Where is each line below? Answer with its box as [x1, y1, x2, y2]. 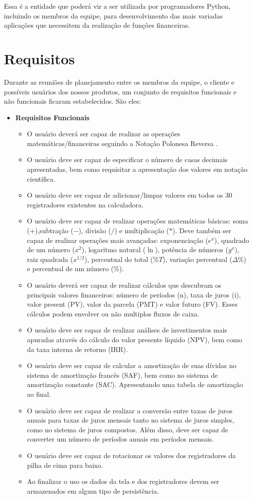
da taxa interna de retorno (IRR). [27, 344, 128, 354]
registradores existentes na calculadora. [27, 199, 144, 209]
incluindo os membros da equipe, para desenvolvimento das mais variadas [4, 10, 223, 20]
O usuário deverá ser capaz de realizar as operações [27, 129, 181, 139]
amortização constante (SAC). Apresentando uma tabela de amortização [27, 379, 243, 389]
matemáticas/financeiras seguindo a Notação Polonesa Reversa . [27, 138, 218, 148]
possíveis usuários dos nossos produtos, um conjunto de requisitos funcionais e [4, 86, 236, 96]
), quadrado [214, 235, 249, 245]
